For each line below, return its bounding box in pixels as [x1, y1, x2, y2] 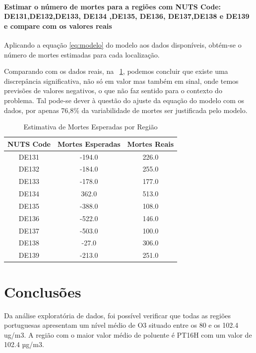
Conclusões [4, 281, 81, 301]
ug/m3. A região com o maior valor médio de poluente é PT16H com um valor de [4, 329, 252, 340]
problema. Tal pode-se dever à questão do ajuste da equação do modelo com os [4, 95, 245, 105]
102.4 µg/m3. [4, 339, 44, 350]
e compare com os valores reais [4, 20, 112, 31]
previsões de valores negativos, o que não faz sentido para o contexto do [4, 85, 222, 96]
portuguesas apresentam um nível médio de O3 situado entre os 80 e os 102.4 [4, 320, 239, 330]
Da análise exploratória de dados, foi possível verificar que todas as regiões [4, 310, 231, 320]
